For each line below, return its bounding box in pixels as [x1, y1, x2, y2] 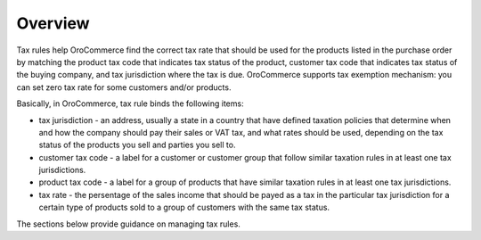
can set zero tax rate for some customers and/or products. [16, 81, 232, 93]
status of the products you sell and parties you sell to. [38, 139, 236, 151]
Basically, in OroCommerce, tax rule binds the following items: [16, 98, 244, 109]
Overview [16, 13, 90, 33]
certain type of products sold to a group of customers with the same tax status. [38, 202, 330, 213]
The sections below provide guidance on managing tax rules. [16, 219, 240, 229]
